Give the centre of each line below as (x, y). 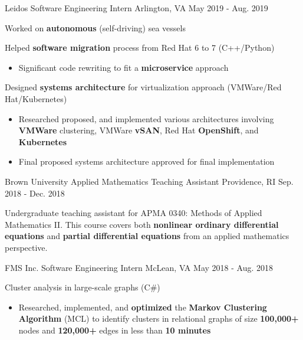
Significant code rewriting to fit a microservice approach (123, 67)
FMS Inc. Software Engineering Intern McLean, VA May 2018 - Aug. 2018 (139, 267)
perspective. (26, 247)
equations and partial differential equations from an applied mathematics (147, 236)
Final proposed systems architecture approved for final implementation (146, 161)
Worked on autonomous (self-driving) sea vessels (95, 27)
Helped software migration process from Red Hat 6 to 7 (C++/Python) (140, 48)
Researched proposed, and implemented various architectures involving (146, 118)
